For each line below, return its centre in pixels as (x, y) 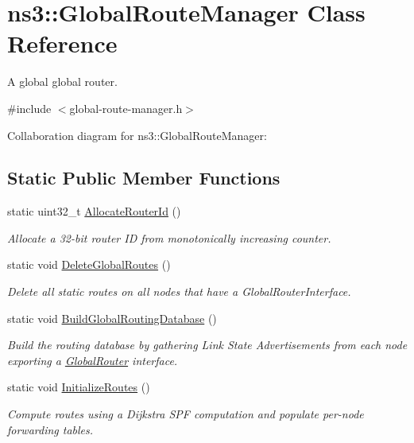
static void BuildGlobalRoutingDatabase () (112, 318)
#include (29, 108)
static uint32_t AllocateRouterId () (94, 211)
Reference (62, 43)
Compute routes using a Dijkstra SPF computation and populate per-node (186, 414)
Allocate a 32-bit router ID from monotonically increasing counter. (169, 237)
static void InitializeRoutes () (79, 387)
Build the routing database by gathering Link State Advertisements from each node (207, 345)
